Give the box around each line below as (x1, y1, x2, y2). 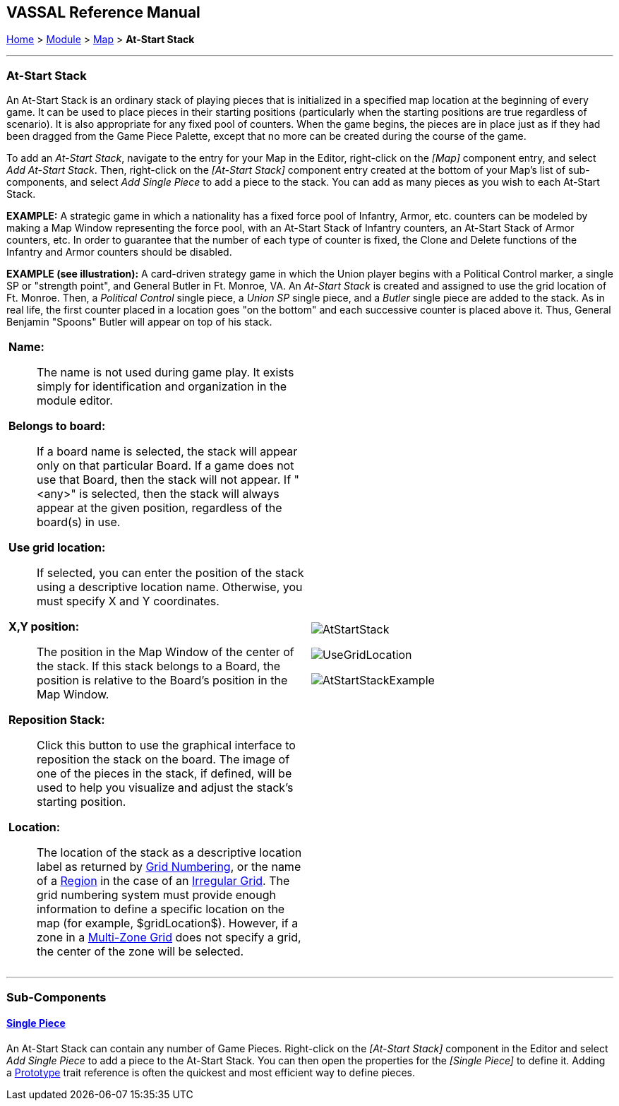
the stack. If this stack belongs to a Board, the (37, 659, 281, 674)
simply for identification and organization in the (37, 379, 287, 394)
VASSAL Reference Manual (6, 4, 200, 21)
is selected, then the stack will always (79, 487, 280, 501)
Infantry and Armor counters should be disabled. (6, 246, 232, 258)
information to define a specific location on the (37, 902, 285, 917)
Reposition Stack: (8, 713, 105, 727)
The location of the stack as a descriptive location (37, 845, 302, 860)
